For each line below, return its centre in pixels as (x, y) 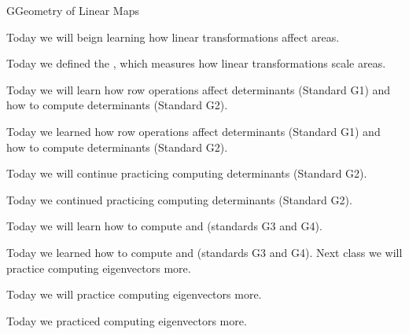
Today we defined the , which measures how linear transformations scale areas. (196, 63)
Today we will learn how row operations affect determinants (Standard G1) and (199, 89)
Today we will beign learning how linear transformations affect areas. (173, 37)
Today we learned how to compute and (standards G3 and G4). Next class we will (204, 252)
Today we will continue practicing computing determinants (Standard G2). (187, 173)
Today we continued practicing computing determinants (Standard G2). (179, 199)
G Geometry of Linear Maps (73, 10)
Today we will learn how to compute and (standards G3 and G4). (164, 226)
